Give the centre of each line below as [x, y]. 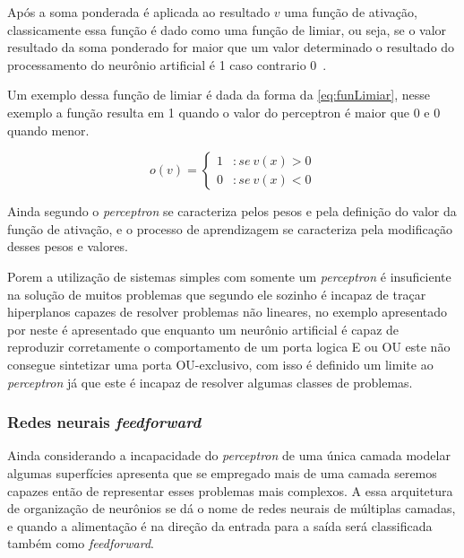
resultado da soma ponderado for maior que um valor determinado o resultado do [231, 47]
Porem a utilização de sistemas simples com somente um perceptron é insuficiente [229, 276]
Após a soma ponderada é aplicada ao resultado [139, 12]
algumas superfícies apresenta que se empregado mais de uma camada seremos [222, 472]
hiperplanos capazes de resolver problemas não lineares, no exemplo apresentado [228, 312]
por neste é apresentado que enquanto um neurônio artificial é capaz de [203, 329]
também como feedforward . [81, 543]
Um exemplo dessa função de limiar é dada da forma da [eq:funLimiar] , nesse [219, 95]
